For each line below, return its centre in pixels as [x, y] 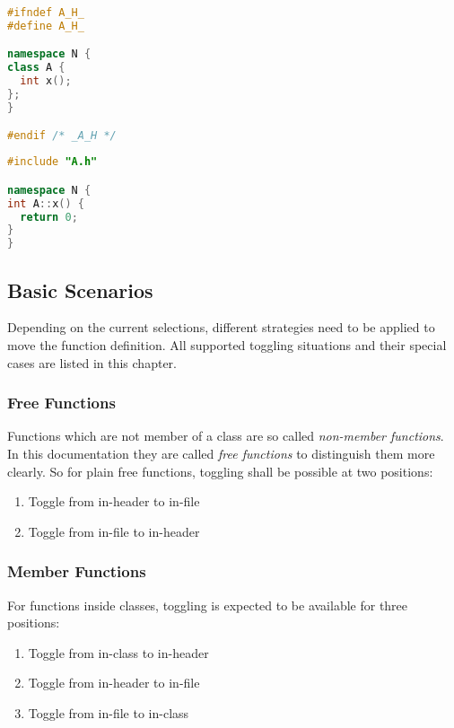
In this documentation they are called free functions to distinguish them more [221, 454]
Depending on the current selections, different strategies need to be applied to [221, 327]
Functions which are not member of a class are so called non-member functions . [226, 436]
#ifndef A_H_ [46, 13]
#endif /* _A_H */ [62, 136]
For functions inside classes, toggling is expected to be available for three [208, 605]
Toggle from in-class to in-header [118, 652]
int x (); [46, 81]
